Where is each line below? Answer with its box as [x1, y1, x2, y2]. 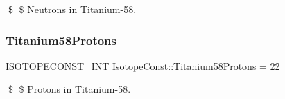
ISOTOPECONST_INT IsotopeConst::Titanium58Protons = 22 [6, 58, 280, 73]
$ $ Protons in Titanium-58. [8, 82, 131, 96]
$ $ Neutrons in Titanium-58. [8, 2, 137, 16]
